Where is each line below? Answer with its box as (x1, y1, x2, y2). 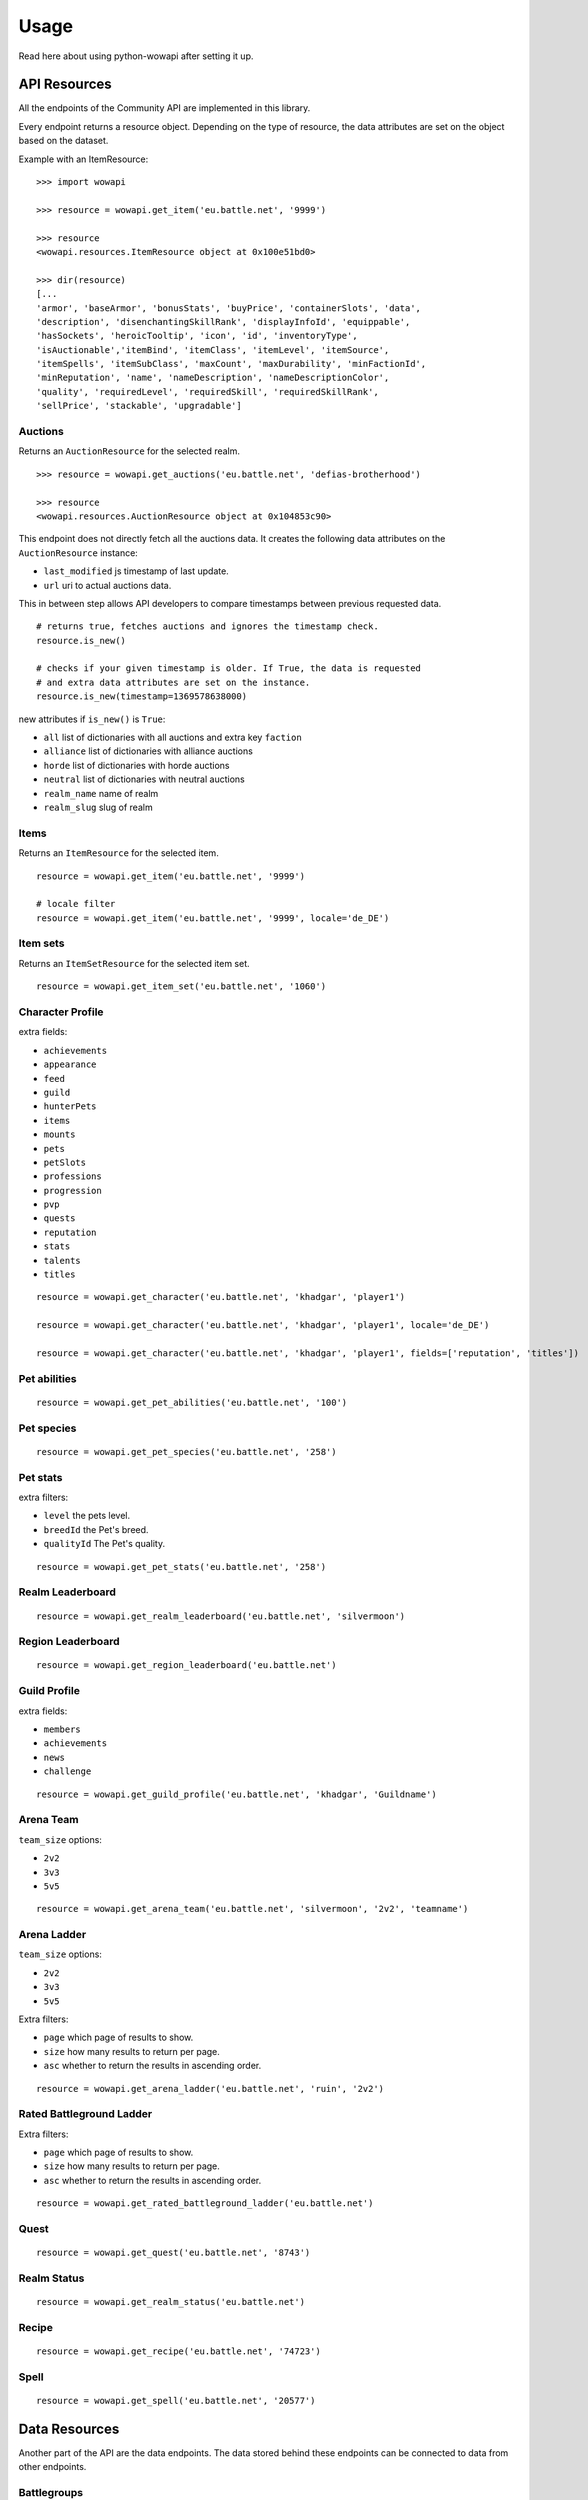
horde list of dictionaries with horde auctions (43, 759, 230, 771)
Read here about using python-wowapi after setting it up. (18, 50, 254, 62)
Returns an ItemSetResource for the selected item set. (18, 957, 250, 969)
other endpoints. (18, 2461, 87, 2473)
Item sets (18, 936, 65, 950)
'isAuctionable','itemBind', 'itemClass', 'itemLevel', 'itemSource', (36, 344, 390, 355)
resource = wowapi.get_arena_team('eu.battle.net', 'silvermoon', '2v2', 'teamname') (36, 1903, 469, 1915)
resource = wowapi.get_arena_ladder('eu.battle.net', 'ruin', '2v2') (36, 2083, 385, 2094)
